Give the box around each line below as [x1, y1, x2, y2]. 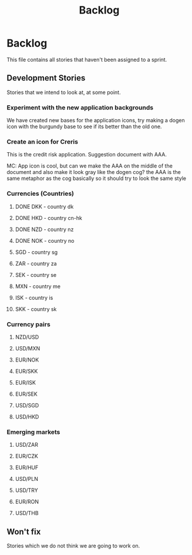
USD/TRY [15, 487, 39, 494]
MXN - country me [15, 283, 61, 290]
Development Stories [6, 73, 86, 83]
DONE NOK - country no [15, 237, 75, 244]
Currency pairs [6, 320, 50, 328]
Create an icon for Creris [6, 138, 79, 146]
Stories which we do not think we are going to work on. [6, 542, 140, 550]
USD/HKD [15, 413, 39, 420]
